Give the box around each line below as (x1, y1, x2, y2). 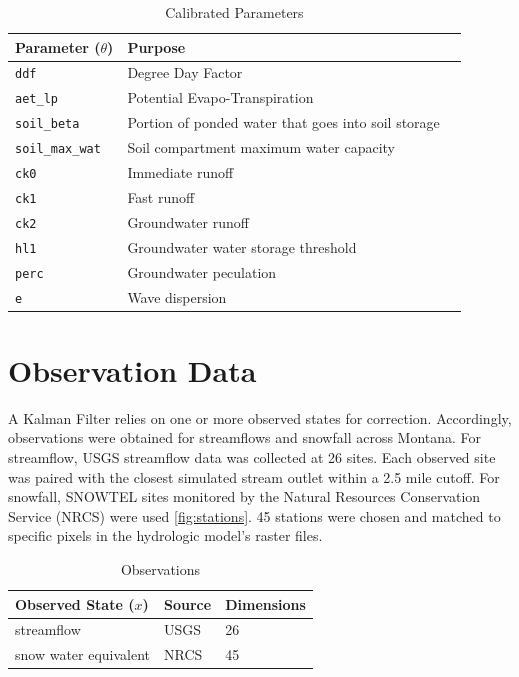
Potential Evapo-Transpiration (127, 87, 314, 108)
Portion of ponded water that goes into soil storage (127, 112, 440, 133)
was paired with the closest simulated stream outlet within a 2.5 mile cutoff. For (8, 466, 500, 487)
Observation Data (8, 349, 257, 390)
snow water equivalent (15, 644, 151, 665)
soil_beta (15, 117, 80, 132)
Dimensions (225, 593, 306, 614)
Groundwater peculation (127, 261, 277, 282)
